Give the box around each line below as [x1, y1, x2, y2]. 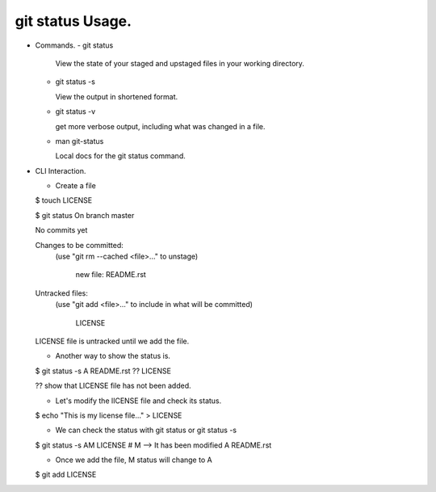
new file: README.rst [75, 270, 147, 280]
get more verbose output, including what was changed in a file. [55, 121, 266, 131]
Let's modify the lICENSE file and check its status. [55, 396, 222, 406]
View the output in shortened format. [55, 91, 178, 101]
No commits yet [35, 225, 88, 235]
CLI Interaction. [35, 166, 86, 175]
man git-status [55, 136, 104, 145]
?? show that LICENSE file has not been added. [35, 381, 191, 391]
